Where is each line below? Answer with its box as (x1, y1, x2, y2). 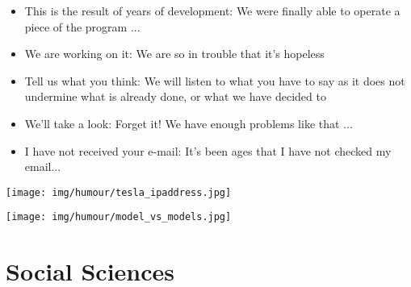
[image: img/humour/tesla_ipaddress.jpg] (6, 186, 232, 198)
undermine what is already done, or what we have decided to (24, 88, 326, 105)
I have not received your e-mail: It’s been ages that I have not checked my (24, 142, 392, 159)
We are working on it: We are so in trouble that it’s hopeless (24, 45, 325, 62)
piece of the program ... (24, 18, 140, 35)
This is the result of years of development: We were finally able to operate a (24, 2, 401, 19)
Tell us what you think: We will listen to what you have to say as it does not (24, 72, 405, 89)
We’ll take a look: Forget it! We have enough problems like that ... (24, 114, 353, 131)
